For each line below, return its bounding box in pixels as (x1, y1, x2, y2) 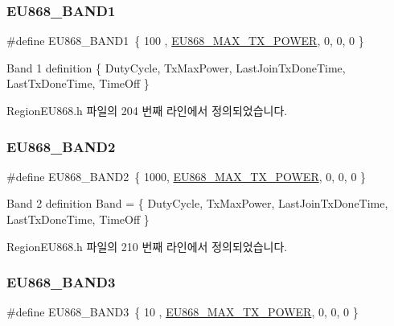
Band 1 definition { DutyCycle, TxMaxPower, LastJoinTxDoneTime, (6, 59, 346, 76)
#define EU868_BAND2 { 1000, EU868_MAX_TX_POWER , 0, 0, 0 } (6, 167, 367, 184)
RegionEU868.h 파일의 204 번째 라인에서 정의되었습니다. (6, 102, 288, 118)
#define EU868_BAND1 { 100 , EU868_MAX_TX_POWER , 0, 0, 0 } (6, 32, 364, 49)
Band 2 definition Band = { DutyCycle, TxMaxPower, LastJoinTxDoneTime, (6, 195, 388, 212)
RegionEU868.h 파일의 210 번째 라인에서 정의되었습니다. (6, 237, 288, 254)
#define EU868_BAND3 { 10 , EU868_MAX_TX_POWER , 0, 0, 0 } (6, 303, 359, 320)
